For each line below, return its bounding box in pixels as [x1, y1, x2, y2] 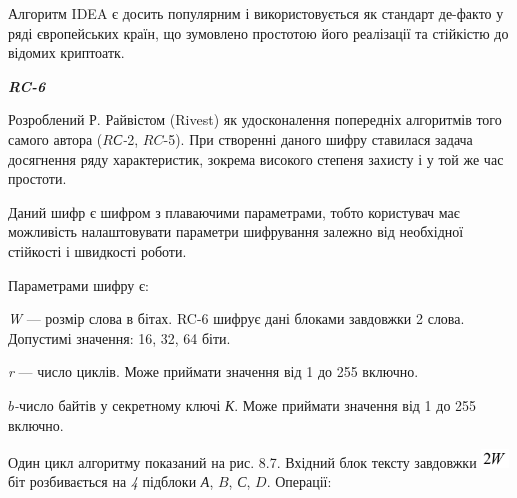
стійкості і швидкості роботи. [8, 240, 187, 261]
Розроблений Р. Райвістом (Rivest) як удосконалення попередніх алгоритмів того [8, 109, 502, 130]
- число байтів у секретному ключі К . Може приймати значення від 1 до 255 [14, 394, 477, 415]
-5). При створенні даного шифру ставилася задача [163, 128, 473, 149]
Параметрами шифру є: [8, 274, 149, 295]
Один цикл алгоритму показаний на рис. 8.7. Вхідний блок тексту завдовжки [8, 451, 477, 472]
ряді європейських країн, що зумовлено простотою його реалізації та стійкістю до [8, 22, 509, 43]
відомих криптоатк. [8, 42, 125, 63]
